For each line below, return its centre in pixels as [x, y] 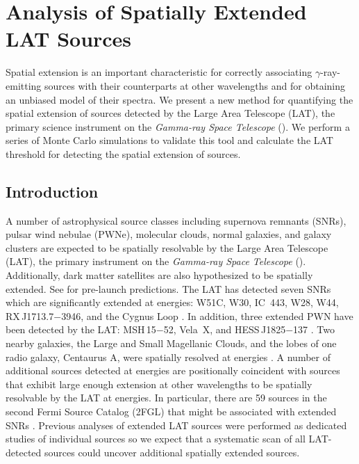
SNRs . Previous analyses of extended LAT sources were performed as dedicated [176, 425]
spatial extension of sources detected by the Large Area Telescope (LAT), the [170, 113]
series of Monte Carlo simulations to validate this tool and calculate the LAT [169, 140]
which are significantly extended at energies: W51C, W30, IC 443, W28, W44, [172, 302]
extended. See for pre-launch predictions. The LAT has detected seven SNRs [168, 288]
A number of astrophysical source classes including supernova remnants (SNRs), [176, 220]
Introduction [52, 191]
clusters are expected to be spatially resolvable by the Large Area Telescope [167, 247]
